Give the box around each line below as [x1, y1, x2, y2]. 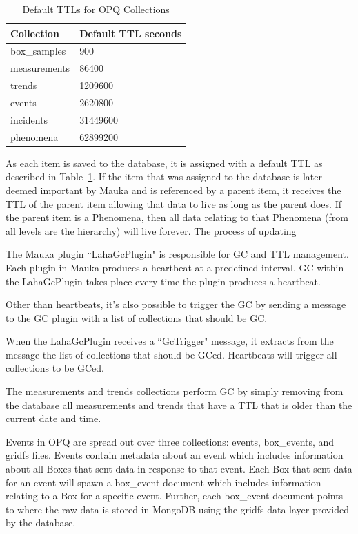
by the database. [6, 515, 76, 530]
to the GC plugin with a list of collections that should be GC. [6, 310, 268, 325]
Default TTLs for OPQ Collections [22, 2, 170, 16]
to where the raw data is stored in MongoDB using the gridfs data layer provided [6, 502, 349, 516]
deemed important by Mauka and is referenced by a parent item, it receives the [6, 182, 341, 197]
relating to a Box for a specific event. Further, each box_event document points [6, 488, 344, 503]
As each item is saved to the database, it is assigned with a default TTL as [6, 155, 323, 170]
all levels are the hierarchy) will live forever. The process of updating [6, 223, 297, 238]
